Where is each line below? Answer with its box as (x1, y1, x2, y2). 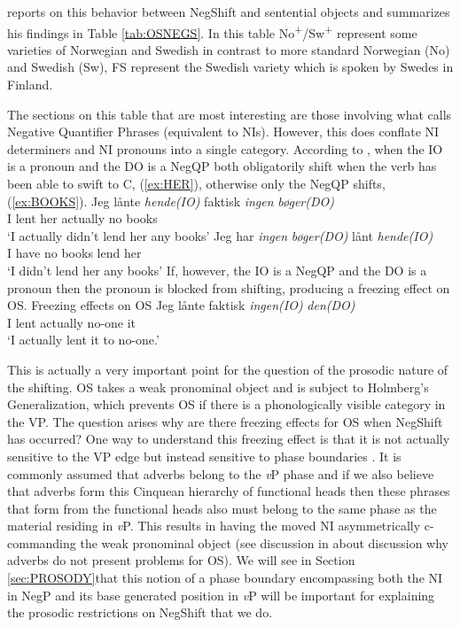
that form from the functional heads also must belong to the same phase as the (7, 499, 437, 517)
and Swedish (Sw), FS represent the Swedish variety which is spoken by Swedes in (7, 58, 454, 76)
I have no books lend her (7, 244, 142, 262)
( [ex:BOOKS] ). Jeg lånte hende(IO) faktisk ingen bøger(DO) (7, 191, 335, 210)
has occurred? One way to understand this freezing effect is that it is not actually (7, 430, 450, 448)
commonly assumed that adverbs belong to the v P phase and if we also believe (7, 464, 434, 483)
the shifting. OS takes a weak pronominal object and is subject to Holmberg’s (7, 377, 429, 396)
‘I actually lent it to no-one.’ (7, 330, 160, 349)
